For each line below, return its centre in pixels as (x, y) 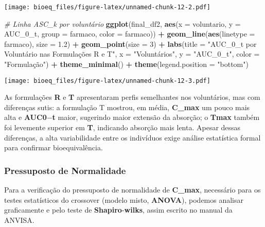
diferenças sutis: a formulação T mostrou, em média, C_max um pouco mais (127, 107)
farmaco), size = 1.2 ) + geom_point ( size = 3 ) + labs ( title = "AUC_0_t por (130, 43)
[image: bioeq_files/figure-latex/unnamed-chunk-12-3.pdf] (107, 81)
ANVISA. (19, 220)
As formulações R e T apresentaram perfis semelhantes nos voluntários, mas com (132, 97)
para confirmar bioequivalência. (54, 147)
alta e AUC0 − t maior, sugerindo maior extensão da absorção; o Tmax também (132, 117)
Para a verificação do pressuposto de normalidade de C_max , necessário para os (132, 190)
